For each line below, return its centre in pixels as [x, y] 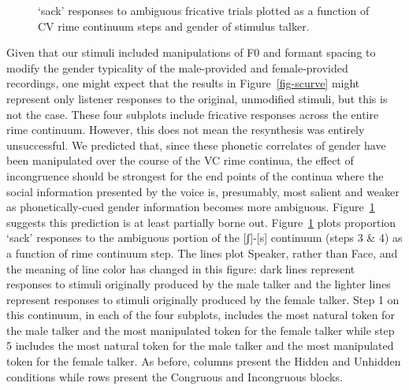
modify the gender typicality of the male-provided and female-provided [177, 67]
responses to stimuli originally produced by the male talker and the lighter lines [199, 284]
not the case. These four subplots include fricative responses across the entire [193, 114]
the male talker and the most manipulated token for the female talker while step [201, 330]
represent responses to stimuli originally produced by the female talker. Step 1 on [203, 299]
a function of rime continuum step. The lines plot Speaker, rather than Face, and [202, 253]
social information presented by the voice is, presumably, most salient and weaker [203, 191]
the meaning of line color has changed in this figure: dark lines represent [181, 268]
